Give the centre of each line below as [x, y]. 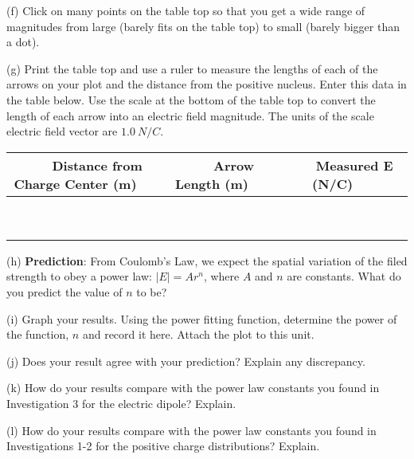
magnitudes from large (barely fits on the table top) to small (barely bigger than [203, 26]
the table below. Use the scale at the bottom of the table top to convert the [191, 99]
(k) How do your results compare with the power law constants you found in [193, 388]
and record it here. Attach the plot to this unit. [198, 334]
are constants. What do [344, 276]
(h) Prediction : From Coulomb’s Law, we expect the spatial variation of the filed [207, 260]
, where [221, 276]
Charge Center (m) [75, 183]
